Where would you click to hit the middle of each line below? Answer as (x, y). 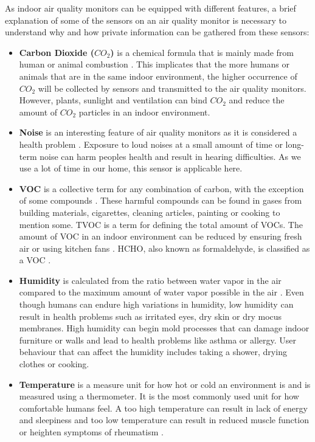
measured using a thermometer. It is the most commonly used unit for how (159, 396)
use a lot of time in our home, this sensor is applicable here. (131, 168)
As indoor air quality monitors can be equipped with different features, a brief (151, 8)
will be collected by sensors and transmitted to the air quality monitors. (172, 88)
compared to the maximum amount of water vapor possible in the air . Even (161, 292)
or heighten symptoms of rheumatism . (91, 432)
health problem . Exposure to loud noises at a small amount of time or (151, 144)
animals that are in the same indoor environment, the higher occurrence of (158, 76)
